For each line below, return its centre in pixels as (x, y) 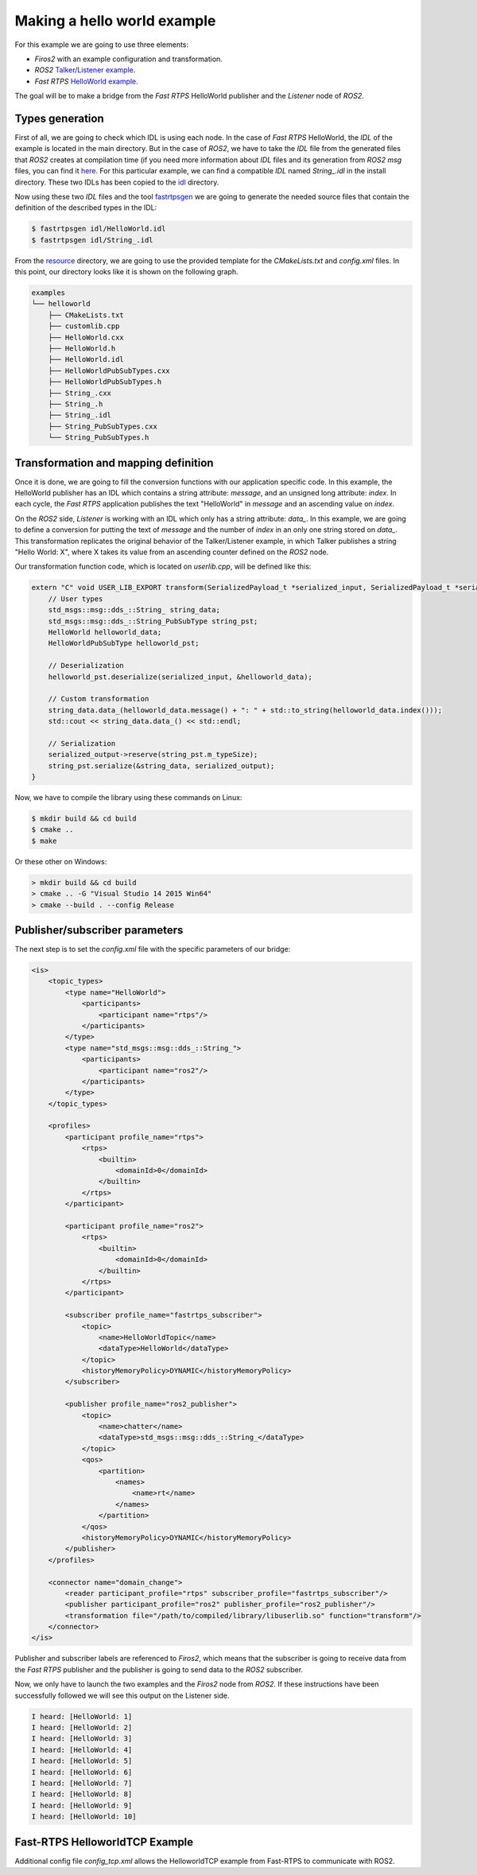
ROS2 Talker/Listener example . (85, 70)
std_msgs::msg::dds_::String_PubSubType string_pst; (153, 621)
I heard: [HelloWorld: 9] (82, 1805)
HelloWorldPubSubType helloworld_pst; (124, 643)
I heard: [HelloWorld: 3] (82, 1739)
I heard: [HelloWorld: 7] (82, 1783)
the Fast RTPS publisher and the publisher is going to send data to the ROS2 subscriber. (159, 1669)
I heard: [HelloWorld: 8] (82, 1794)
